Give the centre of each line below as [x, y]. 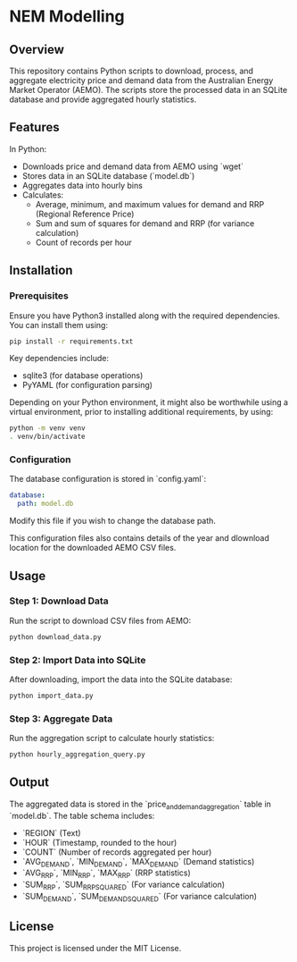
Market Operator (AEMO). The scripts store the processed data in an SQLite [148, 90]
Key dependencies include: [59, 359]
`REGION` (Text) [52, 832]
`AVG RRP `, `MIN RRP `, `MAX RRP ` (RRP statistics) [107, 874]
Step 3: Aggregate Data [61, 719]
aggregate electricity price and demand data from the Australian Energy [141, 80]
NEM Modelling [67, 17]
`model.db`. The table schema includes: [82, 815]
